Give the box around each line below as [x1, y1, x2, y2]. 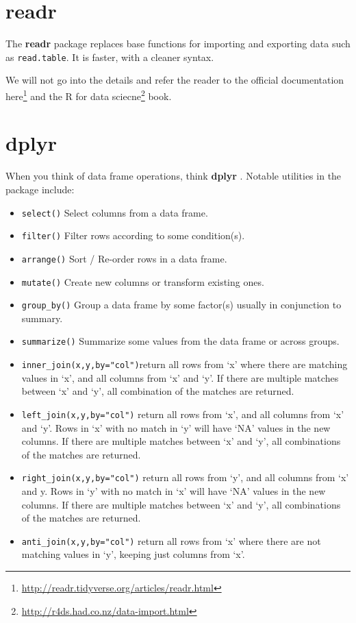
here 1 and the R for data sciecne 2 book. [5, 86, 172, 103]
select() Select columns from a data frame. [21, 205, 208, 219]
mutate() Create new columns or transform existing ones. [21, 274, 264, 289]
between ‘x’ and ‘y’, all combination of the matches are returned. [21, 384, 294, 398]
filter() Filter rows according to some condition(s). [21, 228, 245, 243]
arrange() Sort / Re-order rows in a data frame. [21, 251, 227, 265]
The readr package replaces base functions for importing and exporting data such [5, 36, 351, 51]
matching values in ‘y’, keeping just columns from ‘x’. [21, 547, 245, 561]
